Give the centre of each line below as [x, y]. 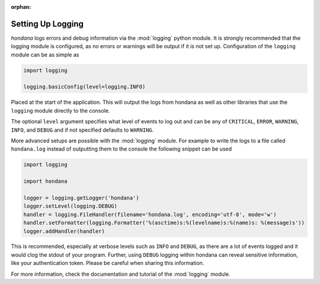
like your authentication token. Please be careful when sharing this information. [108, 263]
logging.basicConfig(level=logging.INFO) [84, 87]
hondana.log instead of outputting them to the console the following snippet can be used [121, 149]
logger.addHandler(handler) [64, 231]
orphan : [21, 7]
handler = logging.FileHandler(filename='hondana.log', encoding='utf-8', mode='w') [150, 214]
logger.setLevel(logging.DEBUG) [71, 206]
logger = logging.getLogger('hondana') [81, 198]
